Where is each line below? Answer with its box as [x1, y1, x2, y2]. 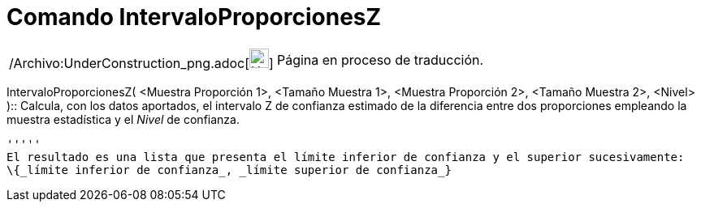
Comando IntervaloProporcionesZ [6, 3, 382, 31]
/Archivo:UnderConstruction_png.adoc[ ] [9, 54, 274, 71]
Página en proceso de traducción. [276, 51, 484, 68]
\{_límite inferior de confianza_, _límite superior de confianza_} [6, 163, 452, 176]
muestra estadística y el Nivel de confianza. [6, 112, 240, 126]
